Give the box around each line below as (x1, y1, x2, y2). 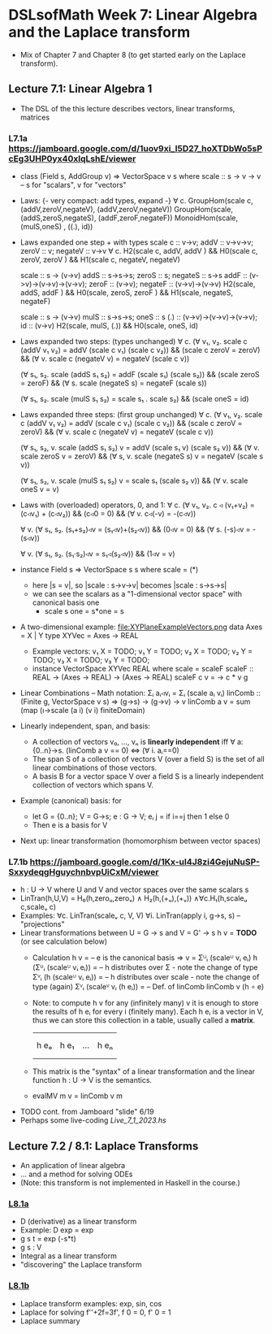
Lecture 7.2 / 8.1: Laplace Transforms (8, 1139, 199, 1153)
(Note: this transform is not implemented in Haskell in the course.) (19, 1178, 241, 1188)
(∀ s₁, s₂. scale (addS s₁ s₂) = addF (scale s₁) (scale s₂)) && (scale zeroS (19, 370, 260, 380)
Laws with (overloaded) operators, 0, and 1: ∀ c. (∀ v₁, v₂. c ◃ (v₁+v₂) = (19, 500, 255, 510)
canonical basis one (32, 597, 100, 607)
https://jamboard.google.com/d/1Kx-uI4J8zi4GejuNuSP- (29, 856, 260, 867)
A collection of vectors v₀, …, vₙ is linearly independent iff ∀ (32, 737, 235, 747)
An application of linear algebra (19, 1161, 126, 1171)
